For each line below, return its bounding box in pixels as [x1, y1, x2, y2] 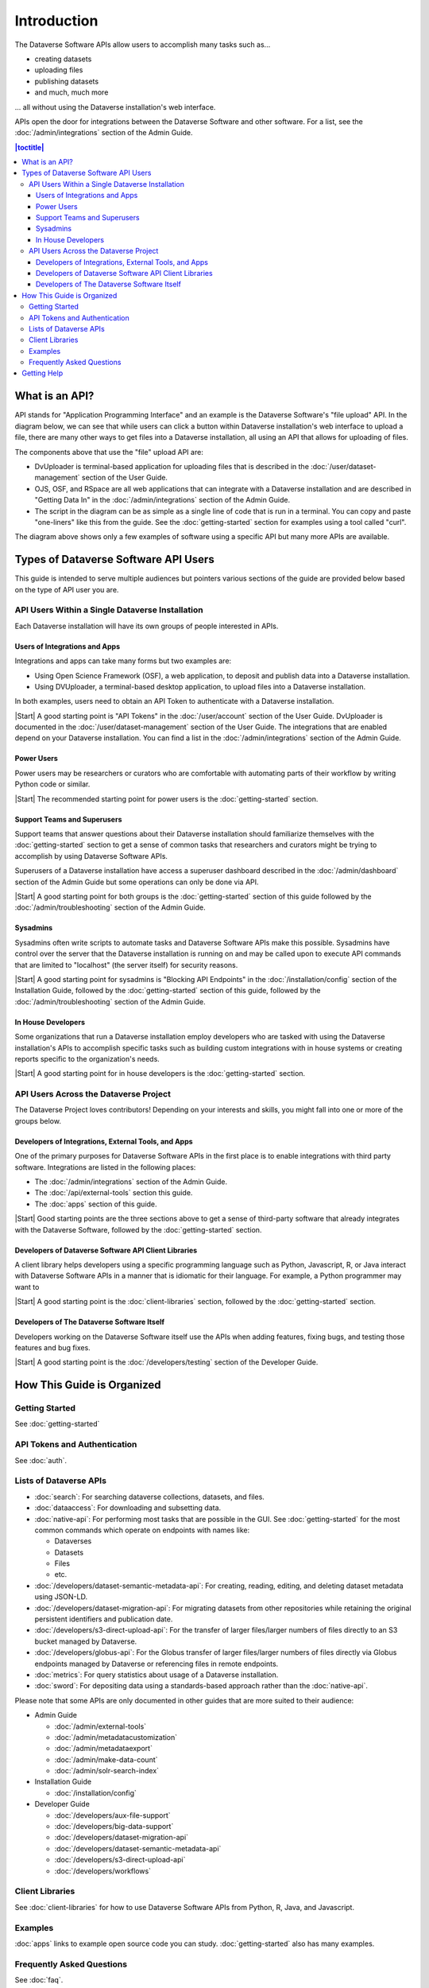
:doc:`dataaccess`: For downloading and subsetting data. [34, 1503, 222, 1512]
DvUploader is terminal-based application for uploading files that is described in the [34, 461, 310, 471]
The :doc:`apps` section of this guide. [34, 1199, 158, 1209]
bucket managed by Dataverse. [34, 1637, 137, 1646]
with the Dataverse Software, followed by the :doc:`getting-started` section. [14, 1225, 262, 1234]
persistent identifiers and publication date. [34, 1614, 173, 1624]
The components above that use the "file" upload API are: [14, 447, 204, 456]
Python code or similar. [14, 779, 91, 789]
